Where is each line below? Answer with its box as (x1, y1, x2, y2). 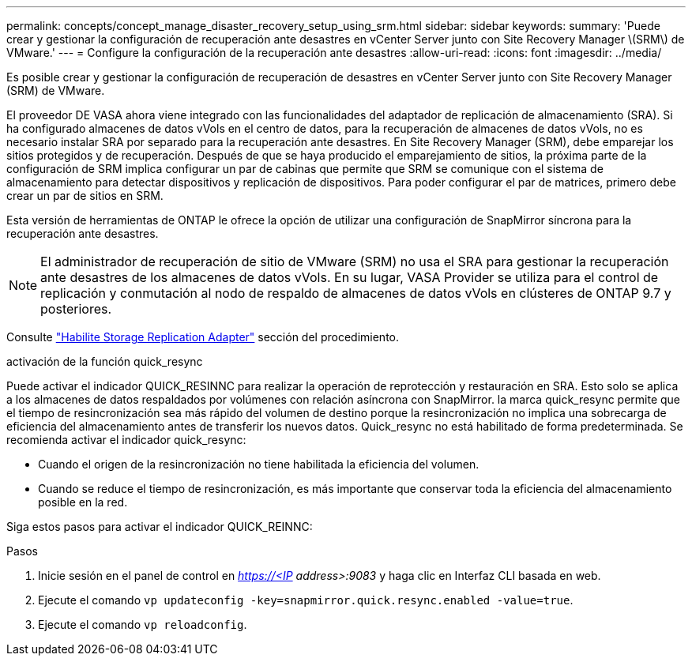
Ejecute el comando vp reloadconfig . (38, 618, 247, 631)
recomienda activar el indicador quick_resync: (6, 433, 246, 446)
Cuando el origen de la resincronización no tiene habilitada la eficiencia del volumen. (38, 457, 480, 471)
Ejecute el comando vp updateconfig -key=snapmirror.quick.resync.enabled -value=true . (38, 593, 574, 607)
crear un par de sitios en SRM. (6, 189, 164, 202)
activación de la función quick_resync (6, 355, 203, 368)
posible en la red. (38, 495, 128, 509)
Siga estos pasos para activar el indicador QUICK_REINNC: (6, 520, 313, 533)
